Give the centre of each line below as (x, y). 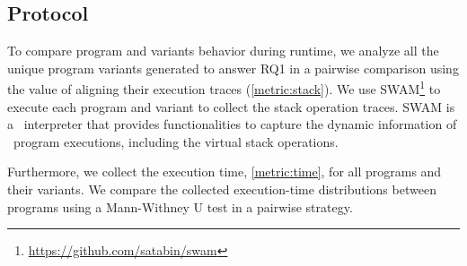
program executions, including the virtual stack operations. (176, 141)
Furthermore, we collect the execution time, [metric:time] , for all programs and (225, 172)
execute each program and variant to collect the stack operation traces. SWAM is (231, 106)
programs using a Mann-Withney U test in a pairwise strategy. (180, 206)
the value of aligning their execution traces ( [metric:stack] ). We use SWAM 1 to (224, 88)
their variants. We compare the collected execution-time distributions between (222, 189)
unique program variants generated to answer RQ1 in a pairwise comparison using (233, 68)
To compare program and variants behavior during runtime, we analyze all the (223, 51)
